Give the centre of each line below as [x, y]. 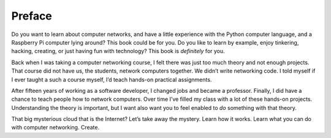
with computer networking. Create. [55, 128]
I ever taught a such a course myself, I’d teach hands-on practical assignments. [112, 79]
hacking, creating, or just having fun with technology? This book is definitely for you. [118, 51]
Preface [32, 16]
